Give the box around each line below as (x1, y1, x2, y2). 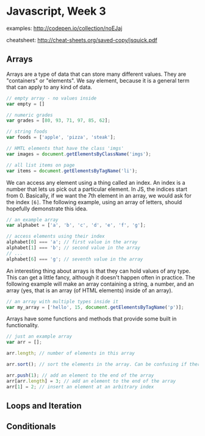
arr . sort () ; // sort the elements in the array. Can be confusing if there (6, 361, 203, 368)
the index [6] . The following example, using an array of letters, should (6, 198, 182, 205)
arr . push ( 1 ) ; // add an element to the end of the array (6, 372, 154, 379)
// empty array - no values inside (6, 95, 97, 102)
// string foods (6, 128, 48, 135)
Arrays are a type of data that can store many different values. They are (6, 70, 187, 78)
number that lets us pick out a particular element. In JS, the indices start (6, 185, 188, 193)
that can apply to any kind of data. (6, 83, 93, 91)
